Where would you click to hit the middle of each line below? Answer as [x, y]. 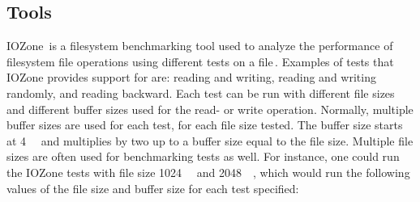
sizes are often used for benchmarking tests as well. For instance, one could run [203, 156]
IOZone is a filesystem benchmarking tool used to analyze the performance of [200, 46]
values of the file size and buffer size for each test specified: [153, 188]
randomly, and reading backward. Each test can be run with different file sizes [201, 93]
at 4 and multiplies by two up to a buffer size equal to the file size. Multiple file [210, 140]
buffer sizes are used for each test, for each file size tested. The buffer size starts [205, 125]
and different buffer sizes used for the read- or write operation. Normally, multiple [210, 109]
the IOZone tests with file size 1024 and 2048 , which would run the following [208, 172]
